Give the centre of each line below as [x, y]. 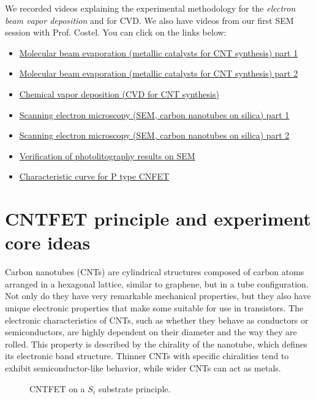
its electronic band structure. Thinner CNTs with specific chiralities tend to [147, 356]
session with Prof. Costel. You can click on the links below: [116, 32]
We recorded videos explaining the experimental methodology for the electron [150, 8]
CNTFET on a [57, 388]
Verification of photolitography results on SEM [107, 155]
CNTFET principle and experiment [158, 218]
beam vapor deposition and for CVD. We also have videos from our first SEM [149, 20]
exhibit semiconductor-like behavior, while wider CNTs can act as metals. [143, 368]
